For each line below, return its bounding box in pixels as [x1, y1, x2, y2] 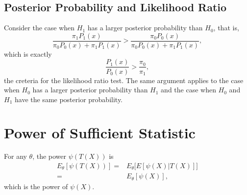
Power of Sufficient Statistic [4, 123, 196, 143]
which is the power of [4, 181, 68, 192]
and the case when [161, 85, 216, 95]
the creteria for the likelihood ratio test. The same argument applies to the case [4, 75, 244, 85]
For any [4, 151, 27, 161]
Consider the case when [4, 22, 75, 33]
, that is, [213, 22, 239, 33]
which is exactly [4, 48, 52, 59]
